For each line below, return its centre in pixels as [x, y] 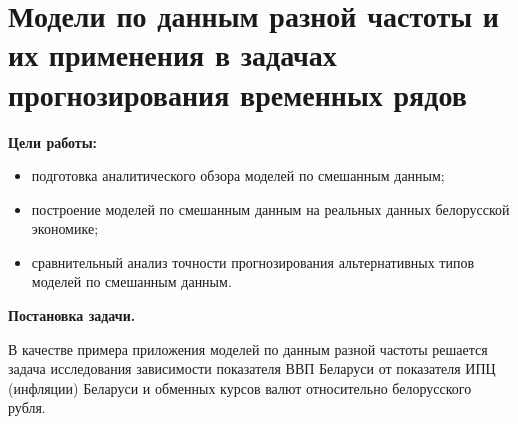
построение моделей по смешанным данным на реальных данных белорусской [270, 208]
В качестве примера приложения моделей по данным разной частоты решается [248, 348]
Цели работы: [53, 141]
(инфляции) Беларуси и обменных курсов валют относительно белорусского [240, 387]
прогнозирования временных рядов [237, 93]
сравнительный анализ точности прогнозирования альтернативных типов [253, 261]
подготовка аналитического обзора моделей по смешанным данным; [238, 175]
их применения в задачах [172, 54]
